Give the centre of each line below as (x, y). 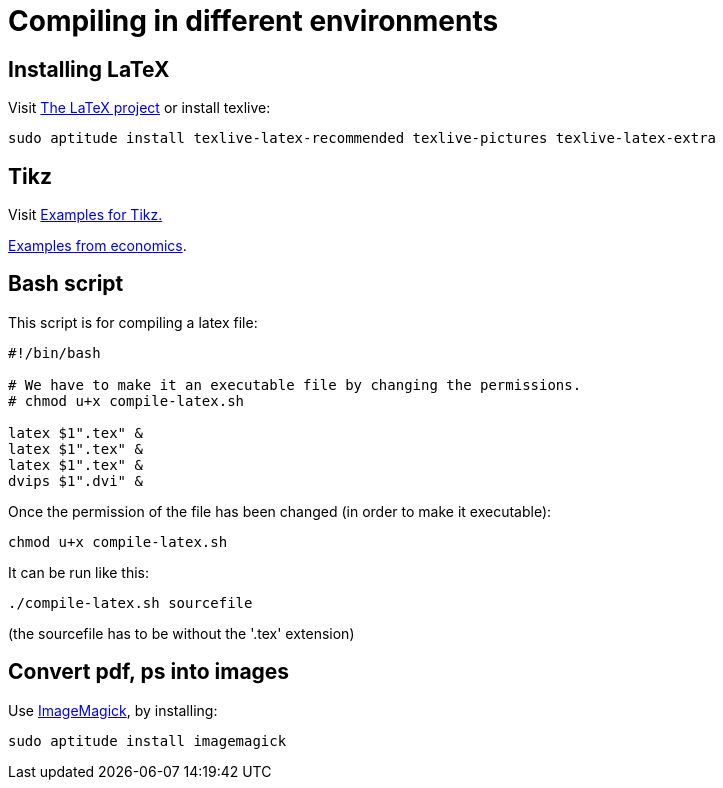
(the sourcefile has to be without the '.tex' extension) (181, 633)
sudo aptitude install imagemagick (147, 740)
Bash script (66, 284)
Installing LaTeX (89, 69)
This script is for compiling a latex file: (133, 322)
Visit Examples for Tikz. (85, 215)
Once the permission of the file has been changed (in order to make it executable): (280, 511)
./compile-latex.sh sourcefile (130, 602)
